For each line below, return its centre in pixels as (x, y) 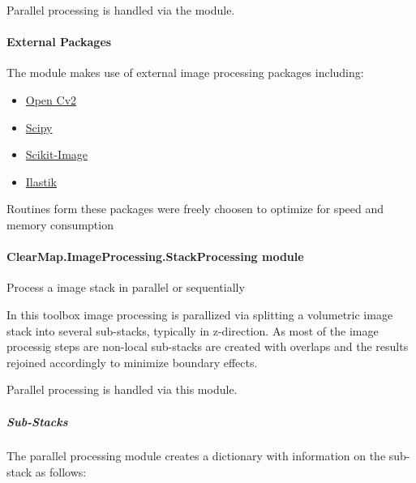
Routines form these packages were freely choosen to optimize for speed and (195, 209)
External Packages (59, 42)
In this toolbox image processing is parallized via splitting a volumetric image (200, 314)
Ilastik (41, 181)
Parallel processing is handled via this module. (122, 389)
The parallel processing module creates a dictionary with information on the (196, 456)
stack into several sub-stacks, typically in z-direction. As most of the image (193, 330)
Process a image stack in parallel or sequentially (126, 287)
